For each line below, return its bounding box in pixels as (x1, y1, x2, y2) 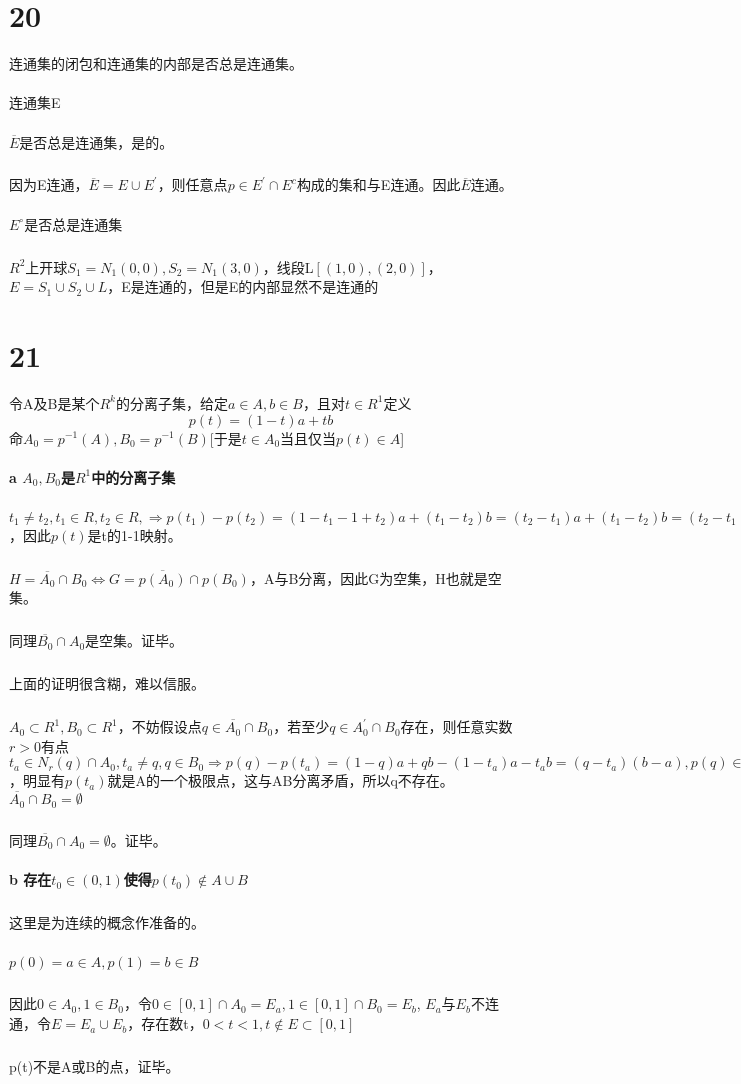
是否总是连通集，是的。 (19, 131, 174, 152)
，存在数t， (127, 1013, 203, 1034)
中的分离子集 (91, 466, 176, 487)
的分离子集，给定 (115, 392, 228, 413)
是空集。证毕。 (85, 630, 184, 651)
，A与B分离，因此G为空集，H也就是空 (249, 567, 502, 588)
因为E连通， (9, 174, 89, 195)
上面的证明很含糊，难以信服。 (9, 673, 205, 694)
